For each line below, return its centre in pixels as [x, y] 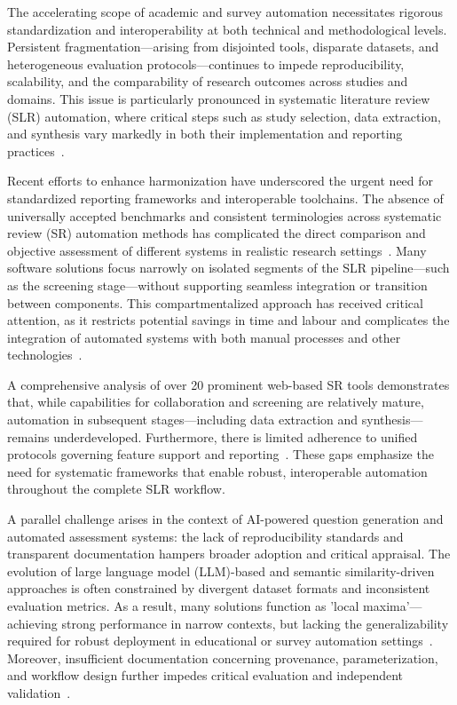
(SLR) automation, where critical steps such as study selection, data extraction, [225, 116]
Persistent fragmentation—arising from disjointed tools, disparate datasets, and [223, 47]
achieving [32, 623]
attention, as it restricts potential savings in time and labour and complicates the [228, 320]
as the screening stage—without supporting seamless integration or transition [217, 285]
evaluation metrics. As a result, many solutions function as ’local [183, 606]
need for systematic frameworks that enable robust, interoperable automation [217, 471]
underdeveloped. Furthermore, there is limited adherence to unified [236, 436]
